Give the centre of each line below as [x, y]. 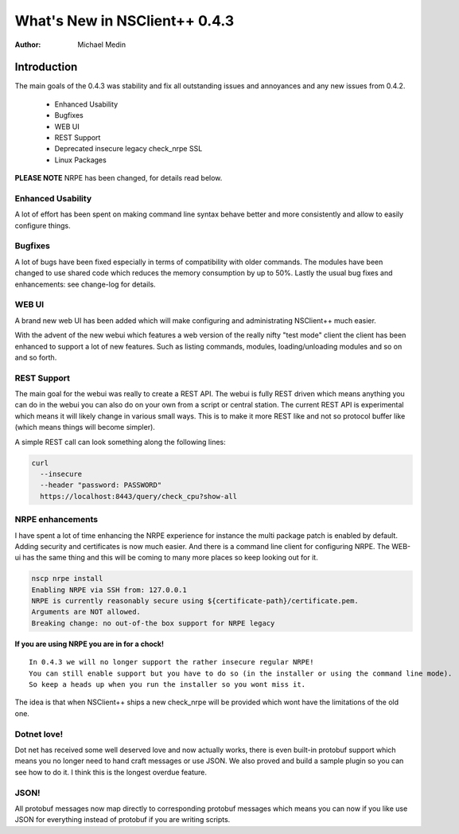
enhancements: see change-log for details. [85, 284]
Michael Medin [102, 45]
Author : [28, 45]
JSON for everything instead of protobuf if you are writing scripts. [123, 820]
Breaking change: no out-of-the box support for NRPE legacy [153, 623]
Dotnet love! [39, 734]
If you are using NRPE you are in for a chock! [89, 644]
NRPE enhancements [56, 520]
